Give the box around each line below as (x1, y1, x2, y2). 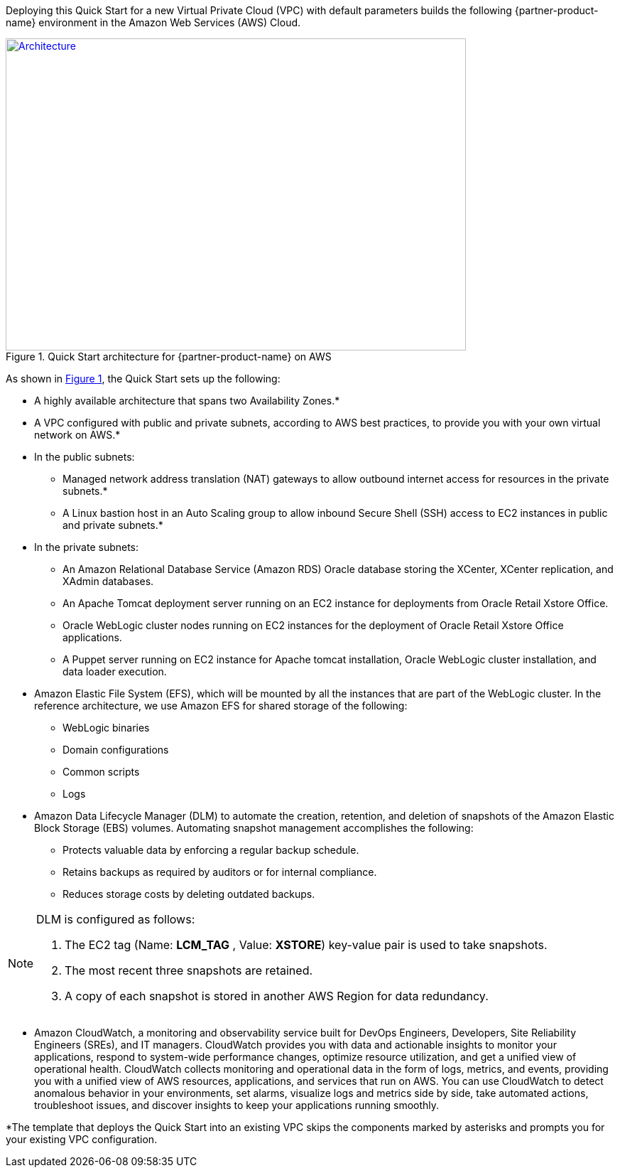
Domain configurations (62, 744, 169, 756)
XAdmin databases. (62, 575, 154, 587)
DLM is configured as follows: (36, 912, 195, 926)
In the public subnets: (34, 451, 135, 463)
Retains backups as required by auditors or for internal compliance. (62, 866, 377, 878)
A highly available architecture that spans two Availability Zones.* (34, 395, 340, 407)
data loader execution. (62, 665, 167, 677)
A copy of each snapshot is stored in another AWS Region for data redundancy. (65, 989, 489, 1003)
